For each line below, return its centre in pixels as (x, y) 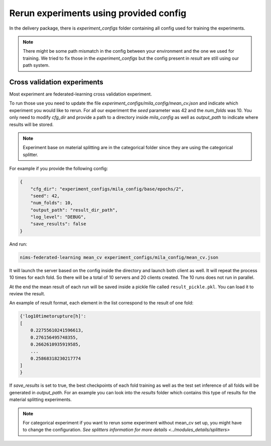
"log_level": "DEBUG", (58, 217)
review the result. (27, 293)
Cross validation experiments (56, 82)
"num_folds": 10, (52, 203)
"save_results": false (58, 224)
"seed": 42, (45, 196)
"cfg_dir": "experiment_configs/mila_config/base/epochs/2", (107, 189)
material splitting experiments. (41, 400)
